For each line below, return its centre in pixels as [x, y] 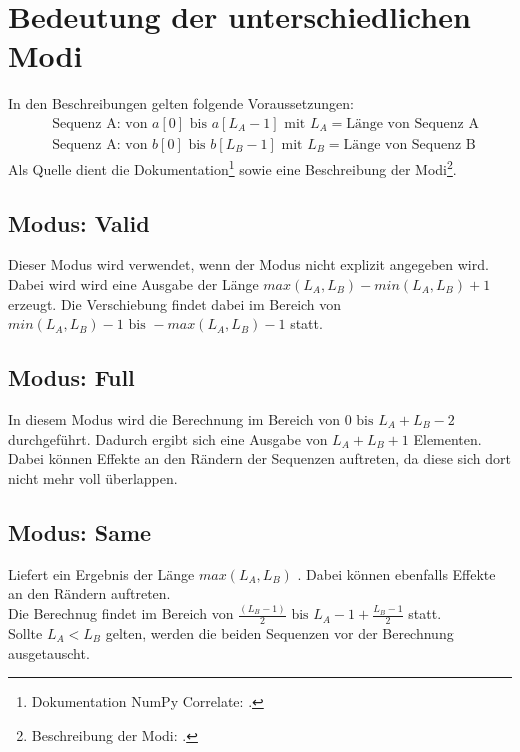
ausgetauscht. [49, 652]
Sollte [25, 632]
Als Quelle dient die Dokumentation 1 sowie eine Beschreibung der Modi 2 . [232, 167]
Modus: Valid [79, 222]
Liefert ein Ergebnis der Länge [101, 573]
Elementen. [447, 438]
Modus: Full [71, 377]
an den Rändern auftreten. [89, 593]
